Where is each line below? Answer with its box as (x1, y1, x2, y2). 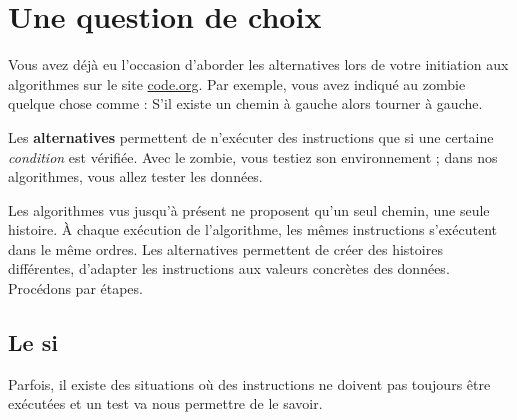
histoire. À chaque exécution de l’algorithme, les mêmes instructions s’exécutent (8, 219, 497, 240)
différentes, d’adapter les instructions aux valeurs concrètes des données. (8, 258, 450, 279)
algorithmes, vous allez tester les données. (8, 166, 263, 187)
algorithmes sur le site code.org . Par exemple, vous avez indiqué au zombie (8, 73, 466, 94)
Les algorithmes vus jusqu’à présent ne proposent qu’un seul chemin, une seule (8, 199, 490, 220)
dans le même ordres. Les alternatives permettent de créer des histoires (8, 238, 443, 259)
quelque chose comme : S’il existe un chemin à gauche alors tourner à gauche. (8, 93, 483, 114)
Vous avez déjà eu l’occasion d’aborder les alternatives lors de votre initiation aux (8, 54, 509, 75)
